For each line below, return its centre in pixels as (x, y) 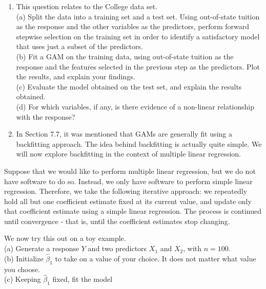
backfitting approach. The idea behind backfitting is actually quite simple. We (139, 143)
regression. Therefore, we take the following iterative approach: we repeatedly (126, 191)
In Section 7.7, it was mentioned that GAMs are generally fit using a (124, 134)
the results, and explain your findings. (76, 76)
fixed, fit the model (83, 279)
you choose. (22, 269)
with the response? (46, 116)
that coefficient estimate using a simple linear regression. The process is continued (133, 211)
